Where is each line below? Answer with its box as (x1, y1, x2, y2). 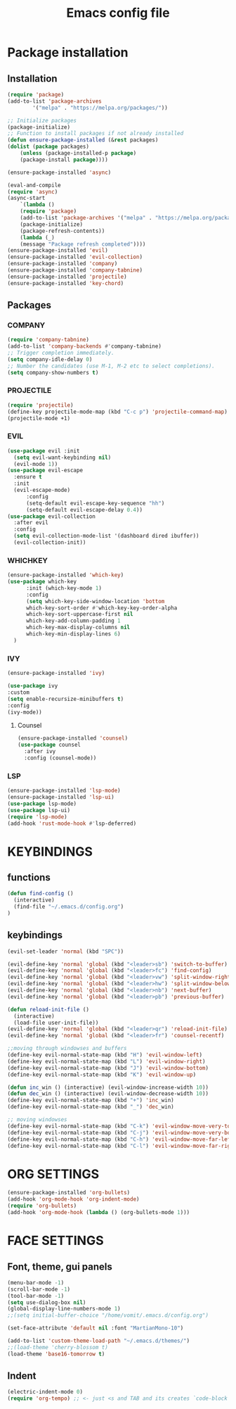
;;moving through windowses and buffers (7, 1045, 128, 1052)
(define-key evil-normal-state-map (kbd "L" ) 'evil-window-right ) (7, 1058, 206, 1065)
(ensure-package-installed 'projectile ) (7, 273, 128, 280)
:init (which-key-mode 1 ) (25, 584, 102, 592)
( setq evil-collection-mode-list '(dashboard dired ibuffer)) (13, 533, 199, 540)
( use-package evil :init (7, 447, 80, 455)
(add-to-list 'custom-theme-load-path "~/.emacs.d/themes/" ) (7, 1337, 190, 1345)
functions (7, 871, 51, 883)
